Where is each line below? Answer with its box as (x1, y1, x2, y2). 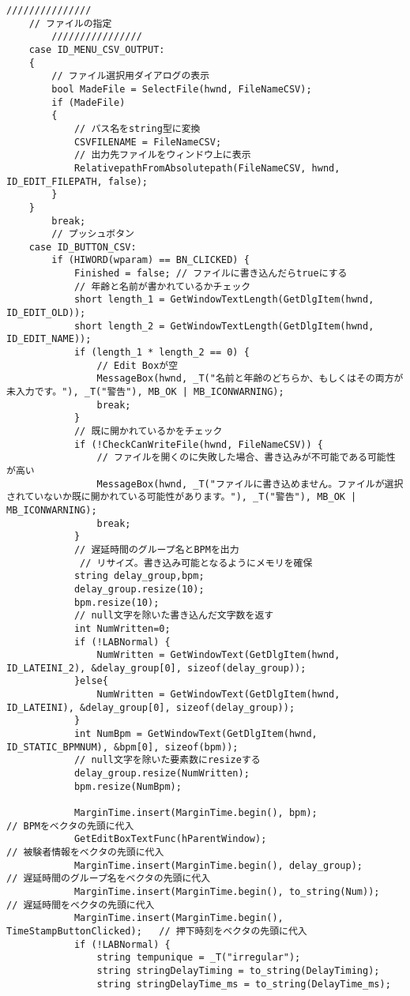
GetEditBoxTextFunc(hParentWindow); (73, 833, 267, 845)
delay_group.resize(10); (73, 583, 205, 595)
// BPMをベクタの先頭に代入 (6, 820, 134, 832)
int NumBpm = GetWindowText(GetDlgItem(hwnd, (73, 728, 318, 740)
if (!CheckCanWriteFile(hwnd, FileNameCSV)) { (73, 438, 323, 450)
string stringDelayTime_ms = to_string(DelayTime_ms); (96, 978, 391, 990)
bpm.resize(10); (73, 596, 160, 608)
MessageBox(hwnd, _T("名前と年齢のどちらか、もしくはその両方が (96, 373, 404, 385)
